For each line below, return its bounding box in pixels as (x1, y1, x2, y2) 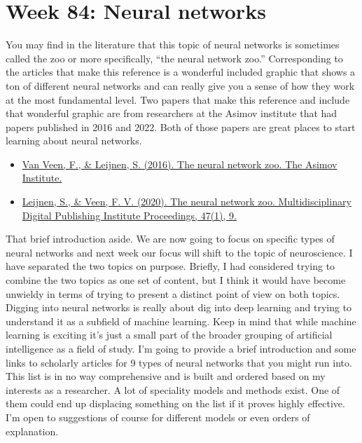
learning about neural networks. (6, 133, 142, 148)
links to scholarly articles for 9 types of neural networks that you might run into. (6, 355, 352, 369)
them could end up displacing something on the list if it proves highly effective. (6, 396, 345, 411)
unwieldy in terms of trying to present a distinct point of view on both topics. (6, 286, 340, 301)
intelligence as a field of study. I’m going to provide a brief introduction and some (6, 341, 356, 355)
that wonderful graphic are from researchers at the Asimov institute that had (6, 106, 337, 121)
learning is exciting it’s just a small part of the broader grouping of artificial (6, 327, 333, 342)
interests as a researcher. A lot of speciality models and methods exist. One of (6, 382, 340, 397)
